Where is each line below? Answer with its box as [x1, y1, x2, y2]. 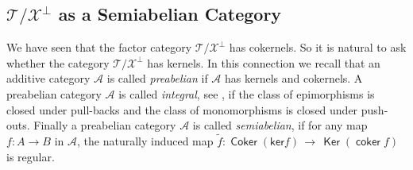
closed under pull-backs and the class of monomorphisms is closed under [6, 101, 358, 118]
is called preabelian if [106, 70, 208, 87]
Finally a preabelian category [33, 117, 176, 133]
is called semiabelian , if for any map [192, 117, 368, 133]
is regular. [6, 148, 55, 164]
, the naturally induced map [76, 132, 214, 149]
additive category [6, 70, 91, 87]
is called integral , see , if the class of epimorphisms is [118, 85, 375, 102]
